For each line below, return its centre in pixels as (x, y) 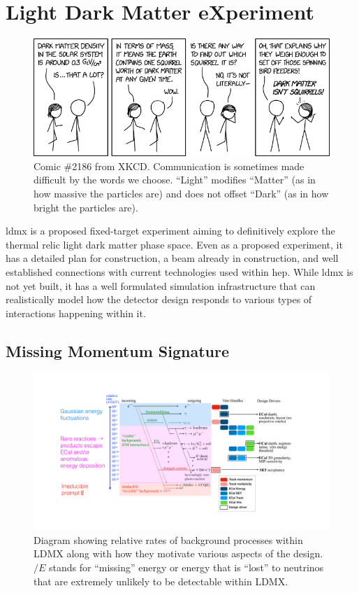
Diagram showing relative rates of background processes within (168, 539)
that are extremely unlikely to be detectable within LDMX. (161, 581)
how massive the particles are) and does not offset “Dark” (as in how (181, 194)
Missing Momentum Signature (118, 350)
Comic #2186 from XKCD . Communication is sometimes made (169, 166)
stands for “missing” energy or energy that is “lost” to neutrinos (186, 567)
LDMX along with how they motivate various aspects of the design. (178, 553)
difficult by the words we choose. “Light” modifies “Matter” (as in (175, 180)
